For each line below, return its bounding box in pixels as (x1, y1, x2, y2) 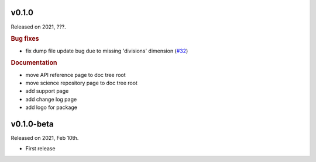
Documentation (11, 59, 57, 67)
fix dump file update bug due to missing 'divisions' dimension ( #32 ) (25, 47, 188, 54)
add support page (25, 87, 69, 94)
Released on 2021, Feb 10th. (11, 135, 79, 142)
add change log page (25, 96, 77, 103)
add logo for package (25, 104, 77, 111)
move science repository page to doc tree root (25, 79, 138, 86)
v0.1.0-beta (11, 119, 54, 129)
